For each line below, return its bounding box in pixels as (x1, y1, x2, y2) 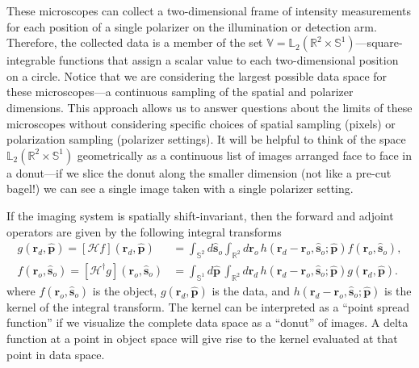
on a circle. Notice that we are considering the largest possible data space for (6, 67, 388, 84)
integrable (6, 52, 56, 69)
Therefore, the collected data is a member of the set (6, 34, 263, 51)
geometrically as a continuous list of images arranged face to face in (77, 146, 412, 163)
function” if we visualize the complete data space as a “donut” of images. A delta (6, 314, 409, 331)
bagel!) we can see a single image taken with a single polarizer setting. (6, 180, 354, 197)
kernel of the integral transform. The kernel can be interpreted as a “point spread (6, 298, 410, 315)
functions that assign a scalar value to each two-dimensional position (58, 52, 399, 69)
